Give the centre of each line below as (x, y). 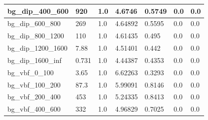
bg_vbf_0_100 (31, 72)
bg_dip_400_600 (38, 11)
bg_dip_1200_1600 (37, 48)
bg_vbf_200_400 (34, 97)
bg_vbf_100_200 (34, 84)
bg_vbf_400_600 (34, 109)
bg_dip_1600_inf (35, 60)
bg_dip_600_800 (34, 23)
